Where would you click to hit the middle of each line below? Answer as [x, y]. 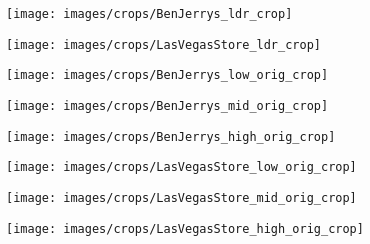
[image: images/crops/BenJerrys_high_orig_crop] [171, 136]
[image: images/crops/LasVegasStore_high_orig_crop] [185, 228]
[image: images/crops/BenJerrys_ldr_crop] [149, 14]
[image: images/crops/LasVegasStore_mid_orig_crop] [181, 197]
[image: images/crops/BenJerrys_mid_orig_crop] [167, 105]
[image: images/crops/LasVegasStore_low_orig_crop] [181, 167]
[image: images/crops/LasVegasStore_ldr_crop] [163, 44]
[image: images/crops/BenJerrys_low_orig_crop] [167, 75]
